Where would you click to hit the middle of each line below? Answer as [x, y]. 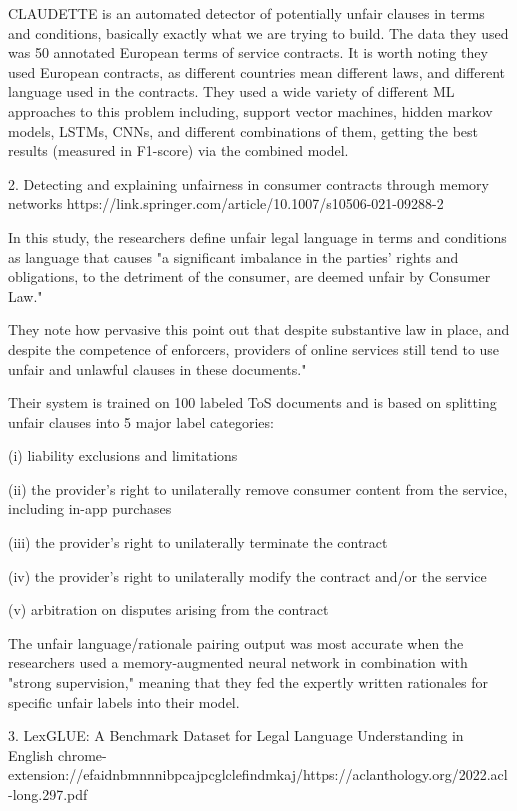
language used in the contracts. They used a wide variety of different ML [231, 91]
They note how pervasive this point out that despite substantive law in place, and [259, 329]
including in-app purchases [90, 508]
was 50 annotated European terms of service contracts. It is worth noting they [248, 52]
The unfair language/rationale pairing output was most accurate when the [236, 642]
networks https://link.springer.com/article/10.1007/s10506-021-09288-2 [226, 203]
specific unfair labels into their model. [124, 701]
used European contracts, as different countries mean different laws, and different [257, 71]
